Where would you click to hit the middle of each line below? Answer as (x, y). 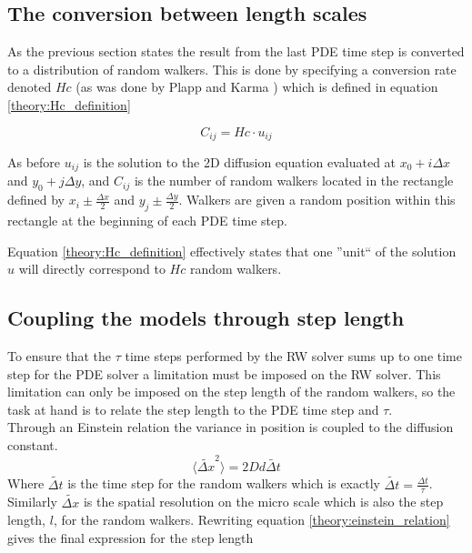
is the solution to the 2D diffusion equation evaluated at (240, 162)
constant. (33, 445)
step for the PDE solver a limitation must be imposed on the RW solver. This (224, 373)
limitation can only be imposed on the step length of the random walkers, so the (231, 392)
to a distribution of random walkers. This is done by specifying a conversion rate (232, 69)
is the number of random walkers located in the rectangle (294, 181)
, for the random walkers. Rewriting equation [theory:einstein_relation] (251, 520)
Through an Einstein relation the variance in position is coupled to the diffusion (231, 427)
